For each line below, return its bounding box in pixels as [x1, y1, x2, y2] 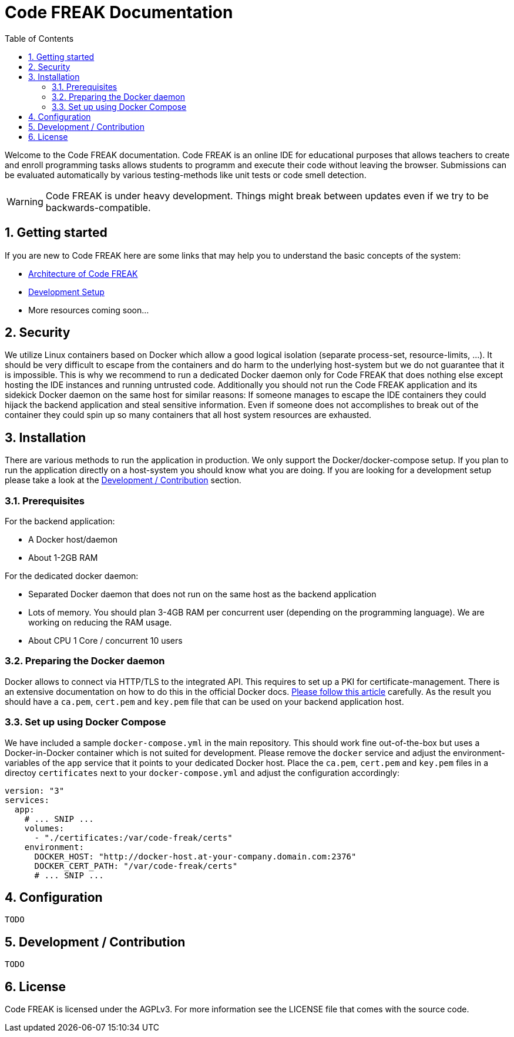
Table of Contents [5, 33, 74, 44]
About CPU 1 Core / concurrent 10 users [28, 635, 183, 646]
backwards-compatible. [45, 201, 151, 213]
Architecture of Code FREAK [28, 268, 138, 279]
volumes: [24, 823, 65, 833]
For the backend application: [5, 516, 115, 527]
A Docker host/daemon [28, 534, 118, 545]
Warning [6, 195, 43, 208]
